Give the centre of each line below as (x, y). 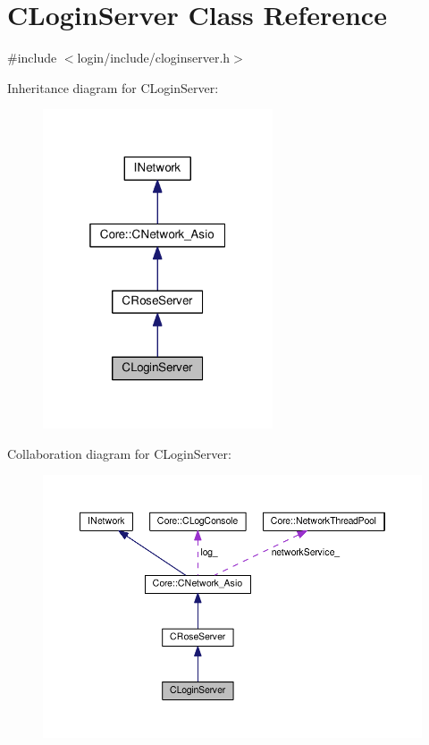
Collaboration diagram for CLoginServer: (119, 453)
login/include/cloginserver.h (154, 58)
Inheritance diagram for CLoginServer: (113, 87)
